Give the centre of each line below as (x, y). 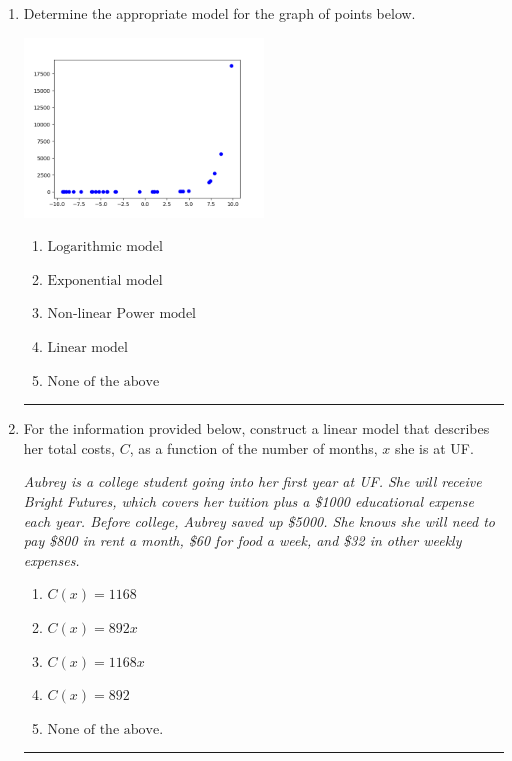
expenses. (51, 559)
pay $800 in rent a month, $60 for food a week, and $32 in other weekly (242, 540)
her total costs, (69, 447)
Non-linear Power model (122, 314)
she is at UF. (434, 447)
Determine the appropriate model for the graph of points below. (219, 13)
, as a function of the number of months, (253, 447)
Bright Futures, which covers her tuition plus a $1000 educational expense (248, 501)
